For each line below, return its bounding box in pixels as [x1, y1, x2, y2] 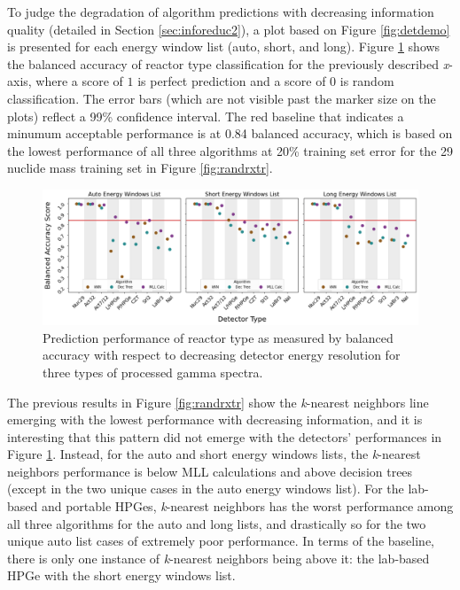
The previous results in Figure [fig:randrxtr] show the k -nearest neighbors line [7, 392, 429, 411]
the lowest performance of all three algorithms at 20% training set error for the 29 [7, 141, 454, 159]
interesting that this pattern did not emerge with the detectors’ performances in [7, 427, 442, 446]
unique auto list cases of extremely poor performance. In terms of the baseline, [7, 532, 435, 550]
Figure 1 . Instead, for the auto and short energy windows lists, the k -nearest [7, 445, 421, 463]
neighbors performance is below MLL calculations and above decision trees [7, 462, 413, 480]
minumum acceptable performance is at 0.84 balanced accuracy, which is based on [7, 124, 453, 143]
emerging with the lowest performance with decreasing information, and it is [7, 410, 423, 429]
